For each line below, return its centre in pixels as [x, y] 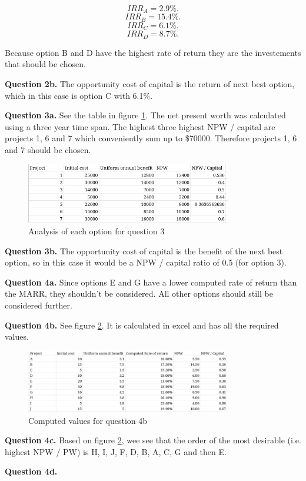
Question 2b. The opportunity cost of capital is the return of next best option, [150, 84]
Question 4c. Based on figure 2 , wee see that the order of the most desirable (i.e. [153, 440]
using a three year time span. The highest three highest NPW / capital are [140, 126]
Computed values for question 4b [88, 420]
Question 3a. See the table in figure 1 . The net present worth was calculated [145, 115]
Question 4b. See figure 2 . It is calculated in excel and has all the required [142, 325]
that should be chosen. [45, 64]
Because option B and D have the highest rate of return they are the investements [153, 52]
